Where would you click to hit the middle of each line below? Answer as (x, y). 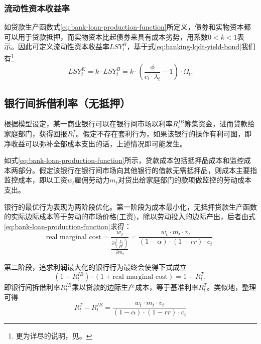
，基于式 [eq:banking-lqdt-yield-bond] (184, 46)
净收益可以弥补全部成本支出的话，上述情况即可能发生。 (95, 143)
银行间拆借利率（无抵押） (67, 103)
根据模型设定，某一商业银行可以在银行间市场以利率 (88, 124)
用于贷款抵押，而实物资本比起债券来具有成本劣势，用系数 (113, 36)
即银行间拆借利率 (32, 287)
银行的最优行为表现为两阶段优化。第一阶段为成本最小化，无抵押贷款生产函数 (130, 206)
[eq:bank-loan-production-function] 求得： (68, 226)
